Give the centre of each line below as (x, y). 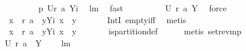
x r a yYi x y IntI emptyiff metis (97, 19)
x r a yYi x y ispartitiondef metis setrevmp (125, 31)
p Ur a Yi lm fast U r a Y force (132, 8)
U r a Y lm (37, 42)
